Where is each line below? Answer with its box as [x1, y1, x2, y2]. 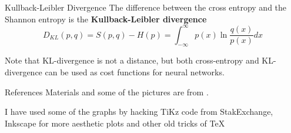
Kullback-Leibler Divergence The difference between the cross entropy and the [5, 1, 287, 13]
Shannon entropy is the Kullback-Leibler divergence [5, 12, 207, 25]
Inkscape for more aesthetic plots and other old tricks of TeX [5, 117, 225, 129]
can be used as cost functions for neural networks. [45, 66, 225, 78]
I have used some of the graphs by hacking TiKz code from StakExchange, [5, 105, 273, 118]
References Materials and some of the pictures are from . [5, 85, 209, 98]
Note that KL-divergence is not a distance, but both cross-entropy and [5, 54, 259, 66]
